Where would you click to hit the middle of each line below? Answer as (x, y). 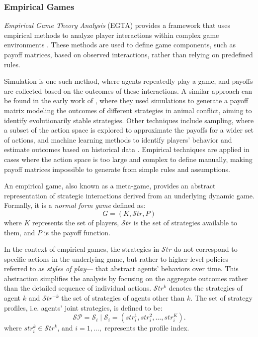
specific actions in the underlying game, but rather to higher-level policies (116, 258)
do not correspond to (206, 249)
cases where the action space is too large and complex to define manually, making (128, 159)
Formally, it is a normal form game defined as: (75, 205)
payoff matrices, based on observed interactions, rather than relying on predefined (129, 54)
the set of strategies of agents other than (123, 298)
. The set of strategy (221, 298)
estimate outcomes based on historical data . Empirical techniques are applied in (127, 149)
